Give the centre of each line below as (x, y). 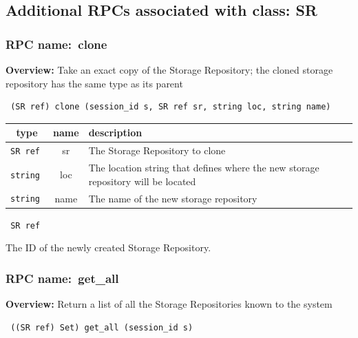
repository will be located (142, 181)
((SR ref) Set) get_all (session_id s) (102, 327)
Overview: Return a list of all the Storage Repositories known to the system (169, 304)
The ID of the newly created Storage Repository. (108, 247)
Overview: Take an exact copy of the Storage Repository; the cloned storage (169, 70)
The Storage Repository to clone (157, 150)
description (115, 133)
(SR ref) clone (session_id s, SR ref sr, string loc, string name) (171, 107)
